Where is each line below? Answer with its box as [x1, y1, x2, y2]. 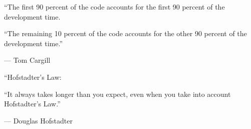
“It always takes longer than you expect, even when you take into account [4, 88, 231, 99]
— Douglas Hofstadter [4, 115, 73, 125]
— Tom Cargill [4, 55, 51, 65]
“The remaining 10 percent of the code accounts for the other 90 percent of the [4, 28, 247, 39]
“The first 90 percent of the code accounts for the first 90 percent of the [4, 2, 225, 12]
